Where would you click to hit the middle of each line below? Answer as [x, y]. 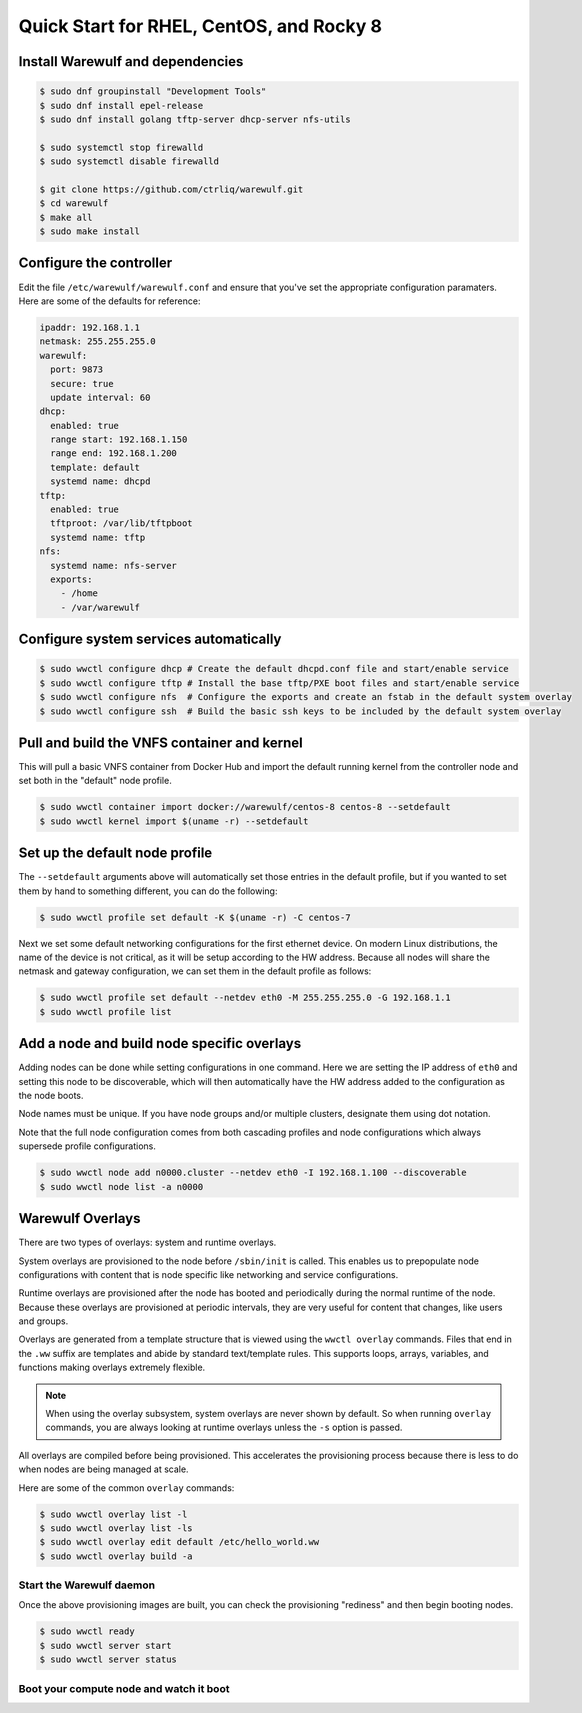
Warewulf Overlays [79, 1218]
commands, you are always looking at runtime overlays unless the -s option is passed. [224, 1427]
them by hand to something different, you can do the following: [148, 891]
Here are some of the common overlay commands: [126, 1487]
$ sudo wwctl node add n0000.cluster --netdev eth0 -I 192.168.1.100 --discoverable [253, 1173]
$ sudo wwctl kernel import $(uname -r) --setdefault [174, 821]
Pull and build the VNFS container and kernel [161, 742]
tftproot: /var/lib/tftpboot [122, 523]
